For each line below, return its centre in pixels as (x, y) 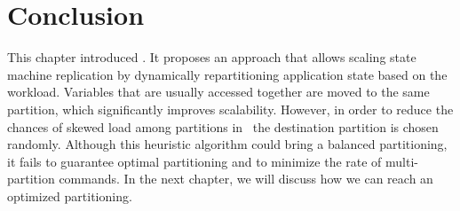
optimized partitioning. (70, 195)
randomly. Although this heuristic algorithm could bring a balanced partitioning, (227, 144)
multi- (402, 161)
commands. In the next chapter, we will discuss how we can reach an (246, 179)
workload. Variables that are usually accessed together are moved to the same (218, 92)
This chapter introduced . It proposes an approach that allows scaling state (212, 57)
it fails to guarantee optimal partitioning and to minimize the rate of (194, 161)
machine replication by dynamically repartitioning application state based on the (227, 74)
